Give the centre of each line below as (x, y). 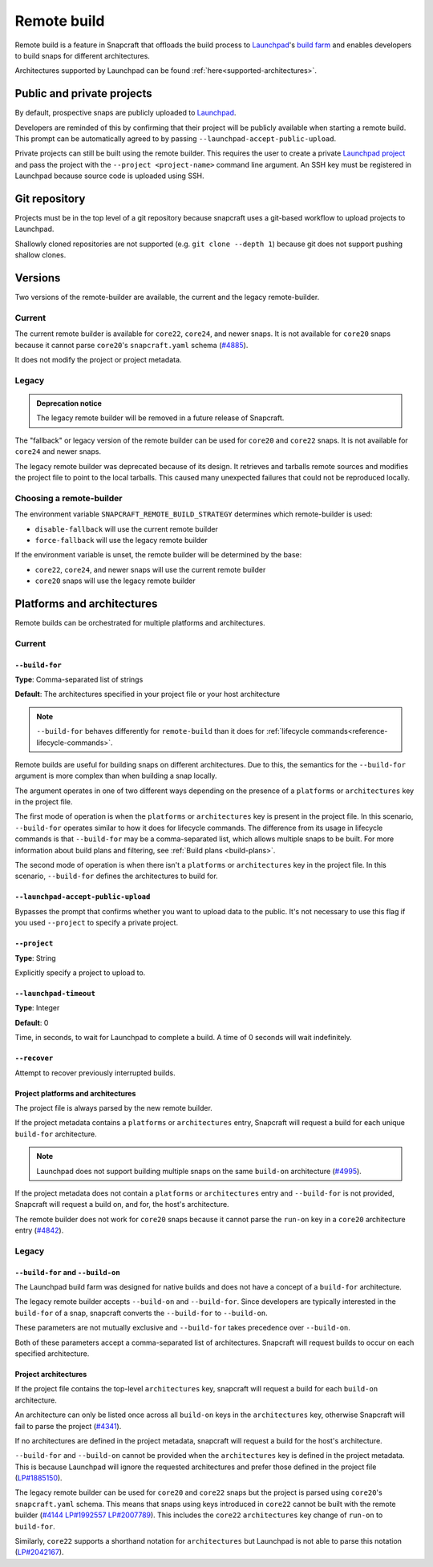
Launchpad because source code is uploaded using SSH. (109, 176)
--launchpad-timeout (55, 993)
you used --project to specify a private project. (97, 923)
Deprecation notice (69, 403)
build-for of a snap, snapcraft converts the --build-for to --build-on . (141, 1313)
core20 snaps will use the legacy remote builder (115, 581)
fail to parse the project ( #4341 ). (68, 1426)
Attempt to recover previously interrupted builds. (95, 1073)
